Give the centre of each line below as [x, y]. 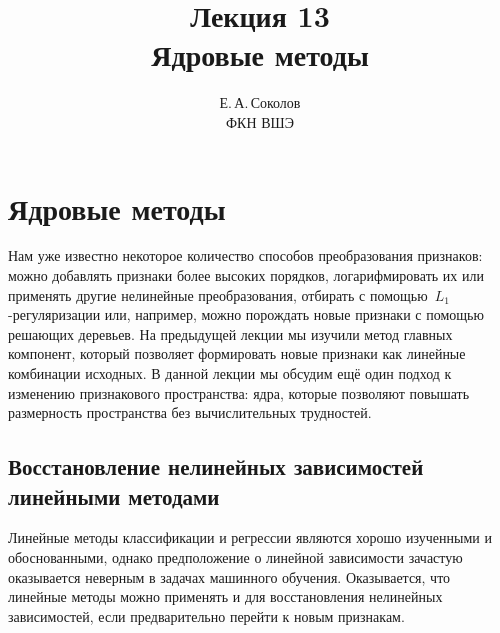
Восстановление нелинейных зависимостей [216, 466]
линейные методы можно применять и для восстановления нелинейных [225, 596]
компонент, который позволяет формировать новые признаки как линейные [237, 353]
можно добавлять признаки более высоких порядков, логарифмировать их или [246, 275]
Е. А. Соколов [260, 102]
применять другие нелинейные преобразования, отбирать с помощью [218, 294]
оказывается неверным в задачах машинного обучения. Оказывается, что [229, 576]
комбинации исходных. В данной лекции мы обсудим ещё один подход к [230, 373]
